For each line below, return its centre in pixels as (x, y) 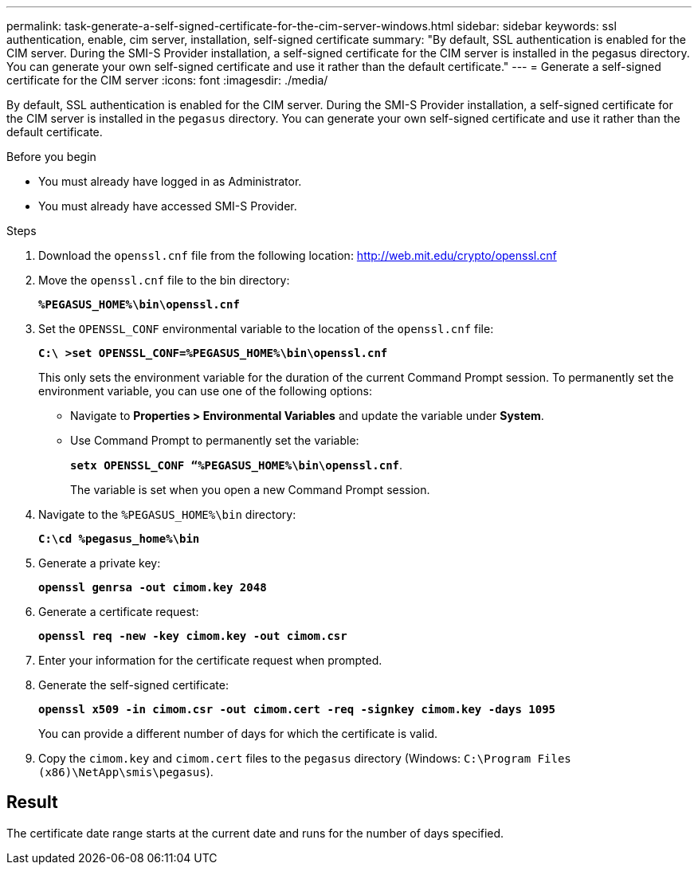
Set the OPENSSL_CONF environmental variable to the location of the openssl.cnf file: (266, 329)
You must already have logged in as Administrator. (170, 181)
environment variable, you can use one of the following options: (205, 391)
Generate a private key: (100, 563)
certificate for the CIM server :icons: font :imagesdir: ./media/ (167, 80)
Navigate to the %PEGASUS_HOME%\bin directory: (167, 514)
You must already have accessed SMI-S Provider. (168, 206)
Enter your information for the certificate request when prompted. (210, 660)
